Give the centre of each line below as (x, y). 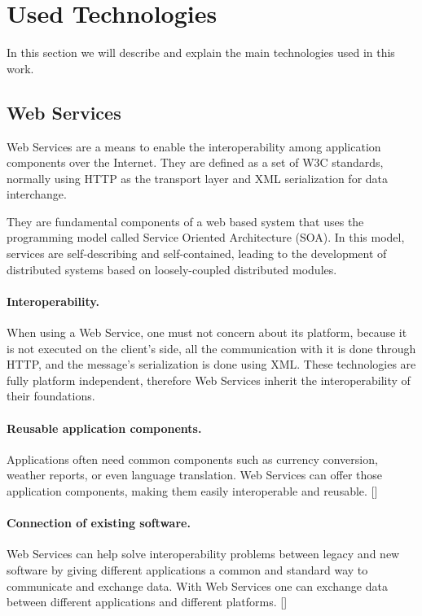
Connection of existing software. (99, 523)
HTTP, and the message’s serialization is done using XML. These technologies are (211, 364)
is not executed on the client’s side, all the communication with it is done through (211, 348)
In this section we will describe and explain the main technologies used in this (201, 52)
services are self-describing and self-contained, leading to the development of (197, 253)
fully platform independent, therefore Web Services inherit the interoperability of (209, 380)
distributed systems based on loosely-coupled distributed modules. (172, 269)
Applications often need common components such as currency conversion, (192, 459)
